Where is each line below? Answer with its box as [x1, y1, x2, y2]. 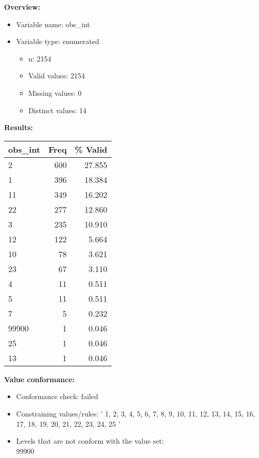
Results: [4, 122, 33, 133]
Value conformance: [4, 373, 75, 384]
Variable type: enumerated [16, 36, 99, 47]
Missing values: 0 [28, 87, 82, 98]
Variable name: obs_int [16, 18, 90, 29]
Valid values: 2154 [28, 70, 85, 81]
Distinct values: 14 [28, 105, 87, 115]
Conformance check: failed [16, 391, 98, 402]
